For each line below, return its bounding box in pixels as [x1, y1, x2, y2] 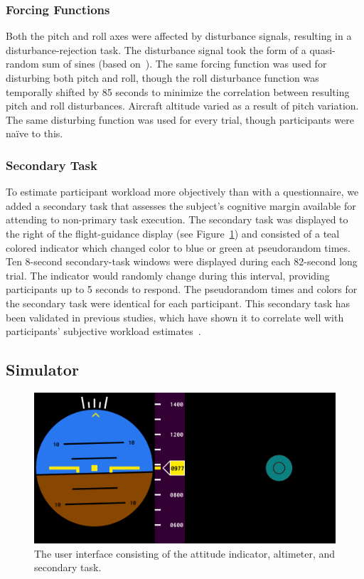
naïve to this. [6, 126, 63, 141]
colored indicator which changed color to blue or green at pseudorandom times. [6, 240, 350, 255]
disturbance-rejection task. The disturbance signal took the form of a [6, 42, 306, 57]
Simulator [6, 358, 79, 381]
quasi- [309, 42, 336, 57]
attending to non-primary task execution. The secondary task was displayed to [6, 212, 348, 227]
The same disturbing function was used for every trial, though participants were [6, 112, 354, 127]
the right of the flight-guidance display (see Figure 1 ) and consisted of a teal [6, 225, 340, 240]
